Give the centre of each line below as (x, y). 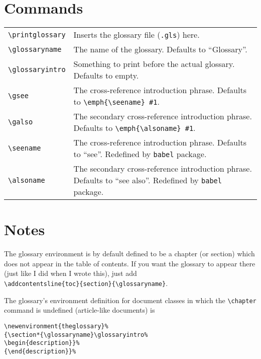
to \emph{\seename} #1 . (116, 102)
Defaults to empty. (106, 76)
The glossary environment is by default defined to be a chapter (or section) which (129, 254)
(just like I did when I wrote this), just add (71, 273)
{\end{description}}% (40, 351)
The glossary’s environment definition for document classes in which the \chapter (130, 300)
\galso (21, 122)
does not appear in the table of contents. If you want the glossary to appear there (130, 263)
